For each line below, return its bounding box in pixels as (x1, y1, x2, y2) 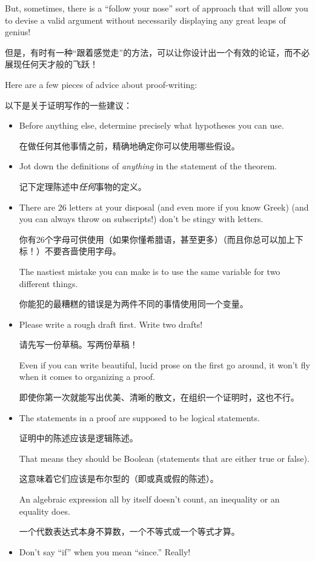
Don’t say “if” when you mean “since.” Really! (19, 545, 191, 558)
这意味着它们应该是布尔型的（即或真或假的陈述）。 (19, 472, 219, 485)
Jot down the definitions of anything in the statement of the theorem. (19, 160, 277, 172)
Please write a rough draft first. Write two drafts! (19, 317, 203, 330)
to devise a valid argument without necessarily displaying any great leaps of (5, 13, 286, 26)
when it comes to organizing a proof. (19, 370, 155, 383)
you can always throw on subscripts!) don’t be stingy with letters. (19, 212, 264, 225)
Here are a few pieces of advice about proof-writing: (5, 78, 197, 90)
